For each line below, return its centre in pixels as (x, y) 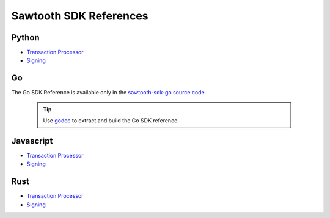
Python (25, 37)
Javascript (32, 141)
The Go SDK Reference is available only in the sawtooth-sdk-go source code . (109, 93)
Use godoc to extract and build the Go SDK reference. (111, 121)
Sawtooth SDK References (80, 16)
